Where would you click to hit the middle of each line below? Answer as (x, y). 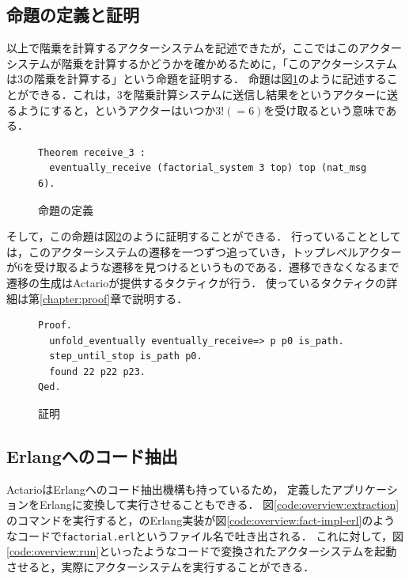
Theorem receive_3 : (92, 152)
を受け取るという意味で (325, 110)
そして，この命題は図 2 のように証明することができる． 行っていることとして (204, 236)
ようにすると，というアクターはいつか (116, 110)
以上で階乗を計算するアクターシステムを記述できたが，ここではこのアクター (204, 48)
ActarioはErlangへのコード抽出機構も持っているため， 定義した (169, 489)
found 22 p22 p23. (98, 372)
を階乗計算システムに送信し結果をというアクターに (255, 94)
